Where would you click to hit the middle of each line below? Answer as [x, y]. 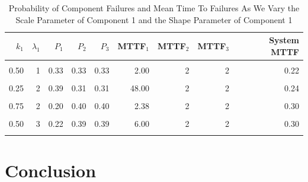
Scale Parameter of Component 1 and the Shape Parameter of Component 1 [154, 19]
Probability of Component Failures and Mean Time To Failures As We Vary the [154, 8]
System [284, 40]
